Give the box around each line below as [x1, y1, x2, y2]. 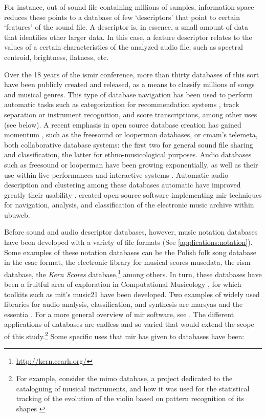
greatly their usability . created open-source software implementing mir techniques [4, 189, 262, 200]
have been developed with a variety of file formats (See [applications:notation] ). [4, 237, 253, 247]
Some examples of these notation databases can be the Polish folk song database [4, 246, 257, 257]
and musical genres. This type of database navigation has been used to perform [4, 89, 253, 99]
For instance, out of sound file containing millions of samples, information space [4, 2, 254, 12]
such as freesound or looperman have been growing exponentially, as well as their [4, 159, 258, 170]
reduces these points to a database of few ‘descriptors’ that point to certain [4, 11, 240, 22]
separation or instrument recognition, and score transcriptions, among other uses [4, 109, 257, 119]
